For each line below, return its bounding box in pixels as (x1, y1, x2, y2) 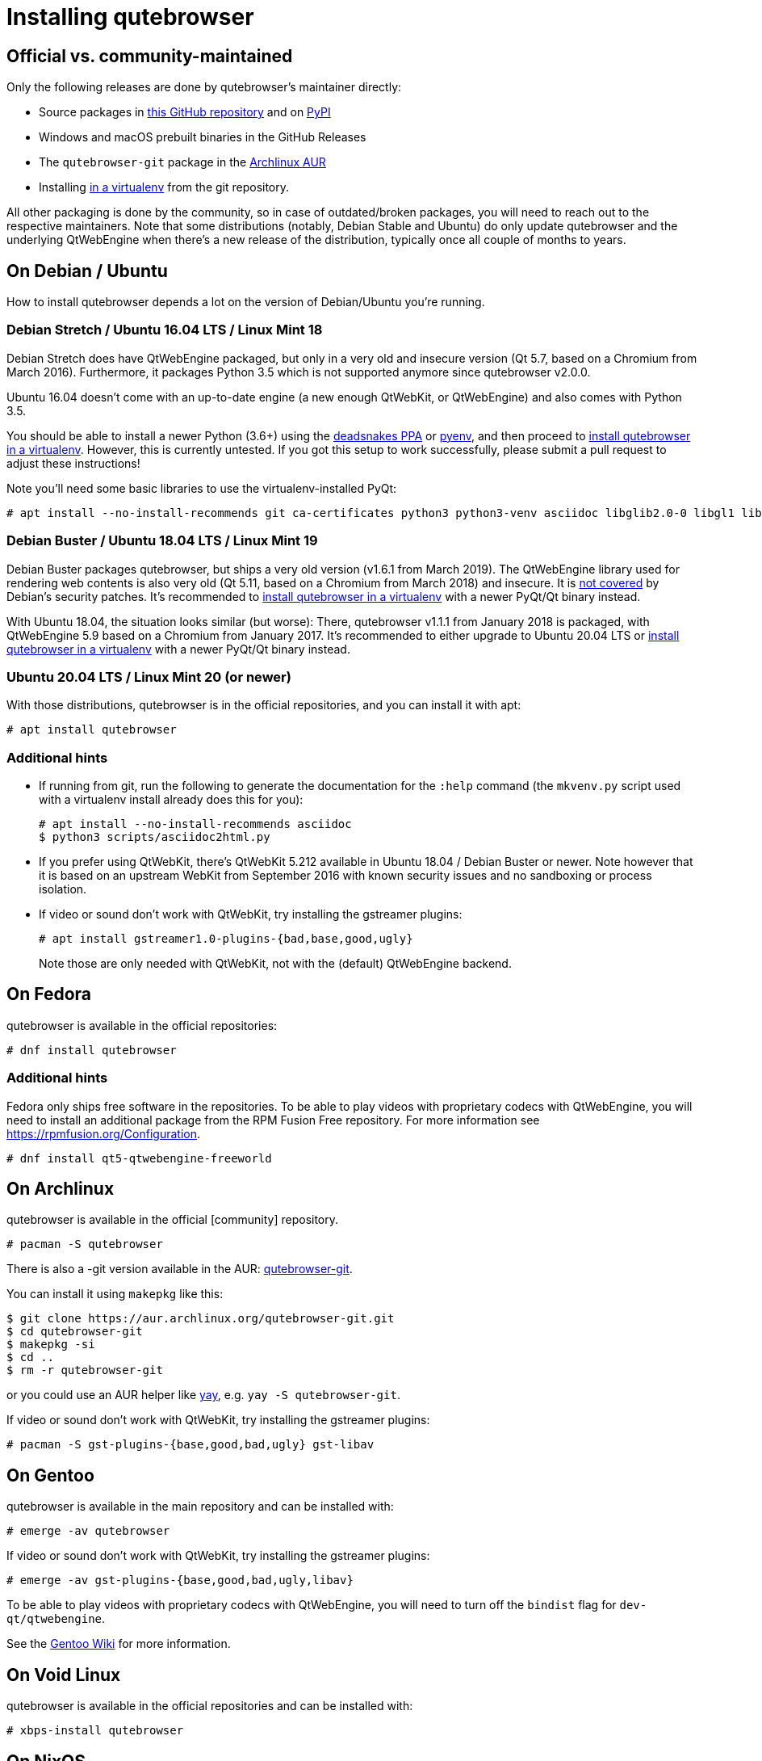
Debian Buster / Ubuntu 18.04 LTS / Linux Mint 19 (6, 532, 318, 549)
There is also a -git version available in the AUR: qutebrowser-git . (6, 1262, 353, 1276)
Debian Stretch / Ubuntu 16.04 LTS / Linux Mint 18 (6, 322, 323, 338)
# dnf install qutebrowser (6, 1043, 177, 1057)
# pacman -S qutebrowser (6, 1238, 163, 1251)
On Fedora (6, 984, 92, 1005)
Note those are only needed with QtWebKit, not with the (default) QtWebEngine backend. (39, 956, 512, 971)
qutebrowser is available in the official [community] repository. (6, 1213, 339, 1227)
